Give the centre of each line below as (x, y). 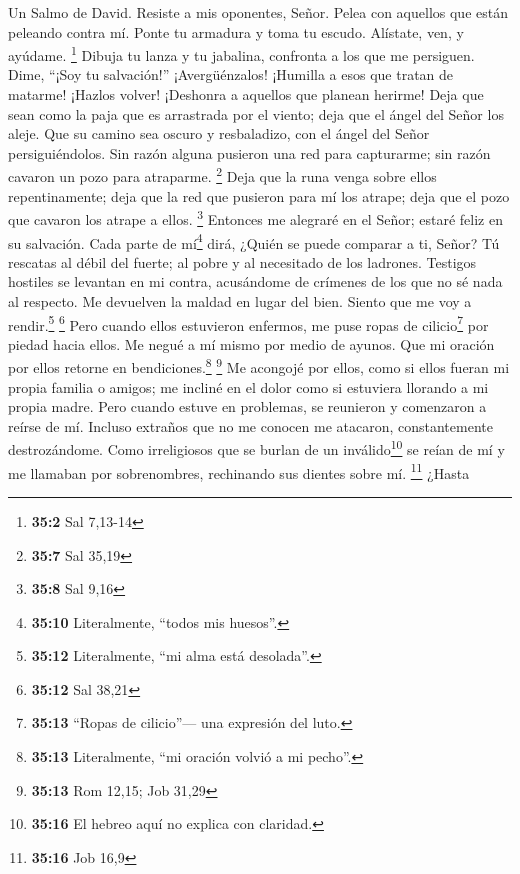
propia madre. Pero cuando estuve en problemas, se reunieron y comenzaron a (247, 406)
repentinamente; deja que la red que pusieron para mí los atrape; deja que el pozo (259, 195)
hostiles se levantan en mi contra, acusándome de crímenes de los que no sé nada (255, 281)
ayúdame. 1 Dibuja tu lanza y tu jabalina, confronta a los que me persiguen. (241, 53)
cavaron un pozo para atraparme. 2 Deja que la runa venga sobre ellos (222, 175)
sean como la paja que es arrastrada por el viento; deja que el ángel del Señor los (256, 113)
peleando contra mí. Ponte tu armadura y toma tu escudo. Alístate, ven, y (236, 31)
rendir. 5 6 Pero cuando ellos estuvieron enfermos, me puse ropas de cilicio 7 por (248, 323)
